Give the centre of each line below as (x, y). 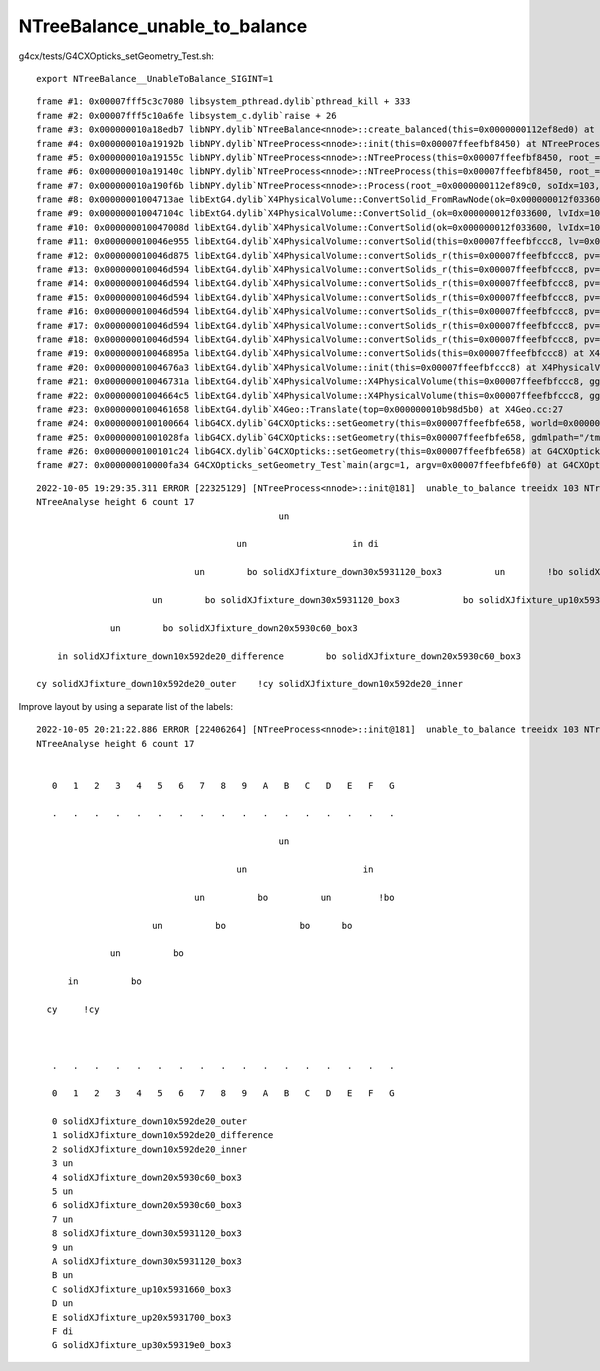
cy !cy (73, 1009)
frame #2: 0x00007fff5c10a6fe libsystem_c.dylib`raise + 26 (186, 115)
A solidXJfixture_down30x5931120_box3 (146, 1261)
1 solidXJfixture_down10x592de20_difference (162, 1135)
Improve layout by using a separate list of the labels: (126, 706)
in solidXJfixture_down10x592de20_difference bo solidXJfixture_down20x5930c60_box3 (289, 656)
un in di (307, 544)
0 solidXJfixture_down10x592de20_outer (149, 1121)
